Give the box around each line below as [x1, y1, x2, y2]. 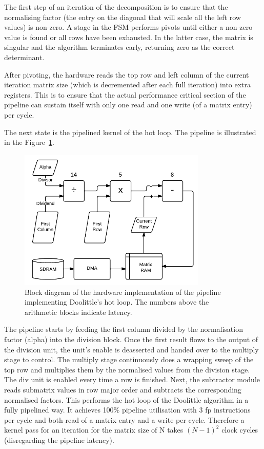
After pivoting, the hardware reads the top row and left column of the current [4, 69, 249, 80]
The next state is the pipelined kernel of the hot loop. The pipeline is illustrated [4, 126, 256, 137]
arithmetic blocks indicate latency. [25, 306, 132, 317]
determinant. [4, 51, 45, 62]
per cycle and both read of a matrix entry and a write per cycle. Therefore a [4, 414, 245, 425]
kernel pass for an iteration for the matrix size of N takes [4, 424, 184, 435]
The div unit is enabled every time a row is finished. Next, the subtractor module [4, 374, 260, 385]
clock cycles [221, 424, 258, 435]
